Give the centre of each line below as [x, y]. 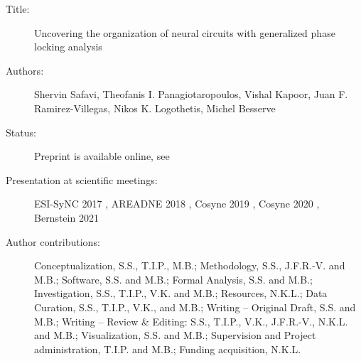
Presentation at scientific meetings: [82, 179]
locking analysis [68, 47]
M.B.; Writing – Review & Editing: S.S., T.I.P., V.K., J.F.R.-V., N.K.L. [191, 321]
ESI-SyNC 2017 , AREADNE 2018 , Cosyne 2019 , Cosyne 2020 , [177, 204]
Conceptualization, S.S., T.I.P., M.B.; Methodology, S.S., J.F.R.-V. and [190, 265]
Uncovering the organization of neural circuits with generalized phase [185, 32]
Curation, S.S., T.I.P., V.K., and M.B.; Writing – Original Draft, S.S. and [195, 307]
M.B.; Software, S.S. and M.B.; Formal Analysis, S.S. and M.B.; [173, 279]
